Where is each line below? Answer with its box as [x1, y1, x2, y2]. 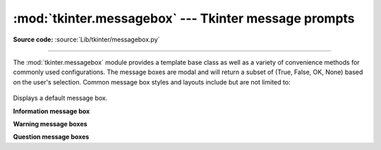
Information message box [13, 106, 90, 115]
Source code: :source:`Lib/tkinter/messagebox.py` [13, 35, 160, 44]
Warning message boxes [13, 120, 87, 128]
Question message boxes [13, 132, 90, 141]
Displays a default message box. [13, 94, 108, 102]
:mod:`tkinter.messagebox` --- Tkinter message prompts [13, 11, 356, 26]
